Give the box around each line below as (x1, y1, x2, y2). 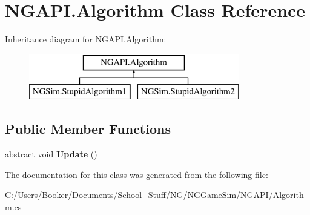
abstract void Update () (5, 148, 97, 160)
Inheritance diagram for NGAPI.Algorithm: (5, 33, 167, 45)
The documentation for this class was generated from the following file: (5, 168, 268, 180)
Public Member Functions (5, 119, 171, 138)
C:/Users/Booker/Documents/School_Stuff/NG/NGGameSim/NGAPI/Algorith (5, 188, 304, 201)
